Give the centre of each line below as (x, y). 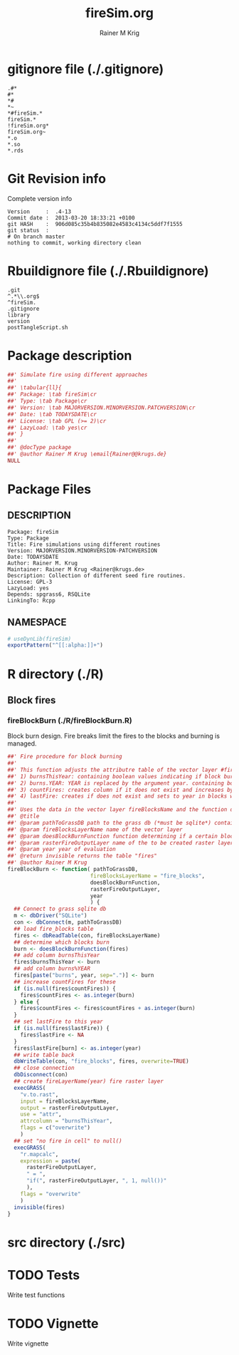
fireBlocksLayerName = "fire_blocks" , (147, 876)
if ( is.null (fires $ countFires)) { (65, 989)
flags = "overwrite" (51, 1194)
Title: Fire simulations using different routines (84, 544)
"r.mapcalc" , (39, 1154)
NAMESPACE (37, 623)
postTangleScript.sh (38, 327)
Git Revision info (57, 179)
